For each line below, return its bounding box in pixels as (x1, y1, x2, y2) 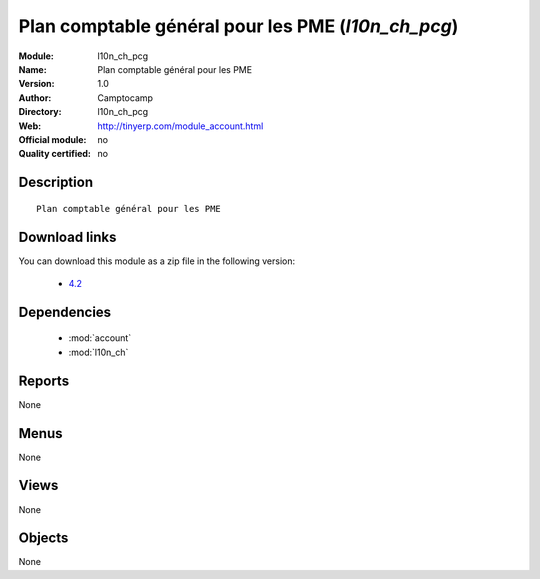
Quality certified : (18, 148, 92, 160)
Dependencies (18, 303, 112, 320)
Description (18, 174, 94, 191)
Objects (18, 530, 69, 547)
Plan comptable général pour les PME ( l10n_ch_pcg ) (18, 15, 459, 37)
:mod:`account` (68, 332, 132, 344)
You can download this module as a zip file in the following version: (18, 255, 296, 267)
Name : (18, 63, 47, 75)
